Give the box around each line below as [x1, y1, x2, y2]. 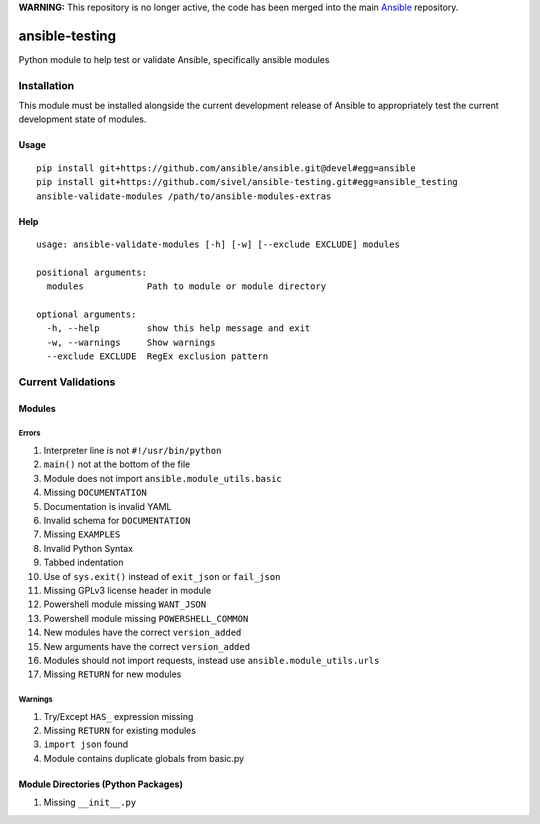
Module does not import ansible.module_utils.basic [43, 472, 282, 484]
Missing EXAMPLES [43, 528, 121, 540]
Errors [18, 428, 41, 439]
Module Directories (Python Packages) [18, 778, 184, 790]
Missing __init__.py [43, 796, 137, 809]
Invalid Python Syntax [43, 542, 134, 554]
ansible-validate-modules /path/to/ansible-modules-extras [36, 190, 332, 202]
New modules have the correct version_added [43, 626, 242, 639]
